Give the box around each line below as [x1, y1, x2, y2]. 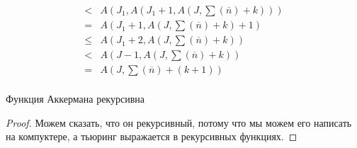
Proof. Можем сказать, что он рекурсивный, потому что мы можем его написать [6, 115, 352, 130]
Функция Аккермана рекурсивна [6, 91, 144, 106]
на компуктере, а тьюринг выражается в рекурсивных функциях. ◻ [6, 129, 297, 144]
